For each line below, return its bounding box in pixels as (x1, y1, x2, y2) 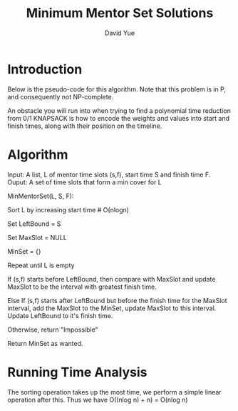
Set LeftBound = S (7, 219, 61, 228)
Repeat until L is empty (7, 261, 75, 269)
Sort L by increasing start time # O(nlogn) (7, 205, 130, 214)
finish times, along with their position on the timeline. (7, 122, 162, 130)
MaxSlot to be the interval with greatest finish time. (7, 282, 157, 291)
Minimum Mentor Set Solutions (26, 5, 214, 21)
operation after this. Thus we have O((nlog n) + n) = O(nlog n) (7, 395, 188, 404)
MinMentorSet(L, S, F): (7, 192, 74, 200)
